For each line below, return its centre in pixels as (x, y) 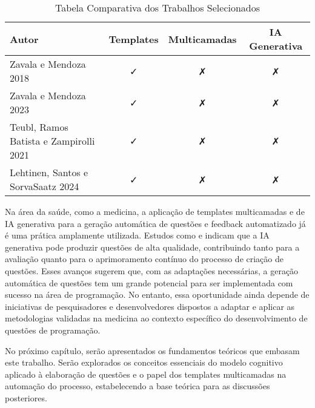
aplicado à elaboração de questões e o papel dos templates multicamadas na (146, 374)
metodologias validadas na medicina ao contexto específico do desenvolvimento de (156, 318)
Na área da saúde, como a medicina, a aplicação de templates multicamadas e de (155, 211)
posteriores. (26, 397)
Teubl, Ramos (39, 127)
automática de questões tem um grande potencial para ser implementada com (149, 282)
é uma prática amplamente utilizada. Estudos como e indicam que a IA (137, 235)
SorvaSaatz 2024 (45, 186)
